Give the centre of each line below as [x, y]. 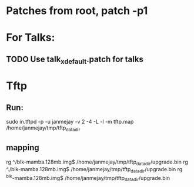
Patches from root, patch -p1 [77, 11]
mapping [23, 148]
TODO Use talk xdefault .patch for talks [75, 60]
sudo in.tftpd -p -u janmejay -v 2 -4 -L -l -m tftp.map [70, 121]
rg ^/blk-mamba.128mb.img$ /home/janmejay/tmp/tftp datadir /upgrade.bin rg [97, 162]
